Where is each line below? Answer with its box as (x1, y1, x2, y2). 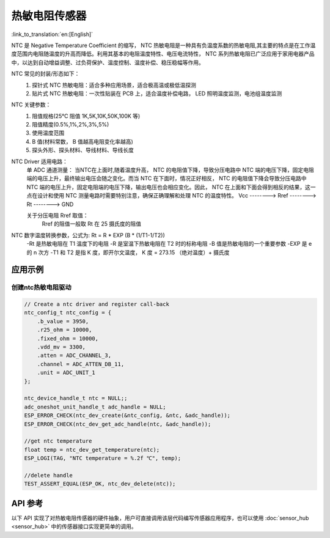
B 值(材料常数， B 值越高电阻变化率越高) (32, 138, 134, 145)
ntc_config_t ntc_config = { (24, 309, 112, 316)
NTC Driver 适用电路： (11, 158, 68, 165)
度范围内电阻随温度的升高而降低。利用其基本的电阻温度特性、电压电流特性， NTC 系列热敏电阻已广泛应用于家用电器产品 (11, 50, 315, 57)
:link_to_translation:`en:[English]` (11, 31, 94, 38)
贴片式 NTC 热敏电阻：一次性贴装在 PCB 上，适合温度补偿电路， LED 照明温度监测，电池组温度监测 (32, 89, 282, 97)
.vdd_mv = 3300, (37, 344, 86, 351)
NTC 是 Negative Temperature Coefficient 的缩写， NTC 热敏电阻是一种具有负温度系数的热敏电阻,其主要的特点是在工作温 (11, 42, 316, 49)
